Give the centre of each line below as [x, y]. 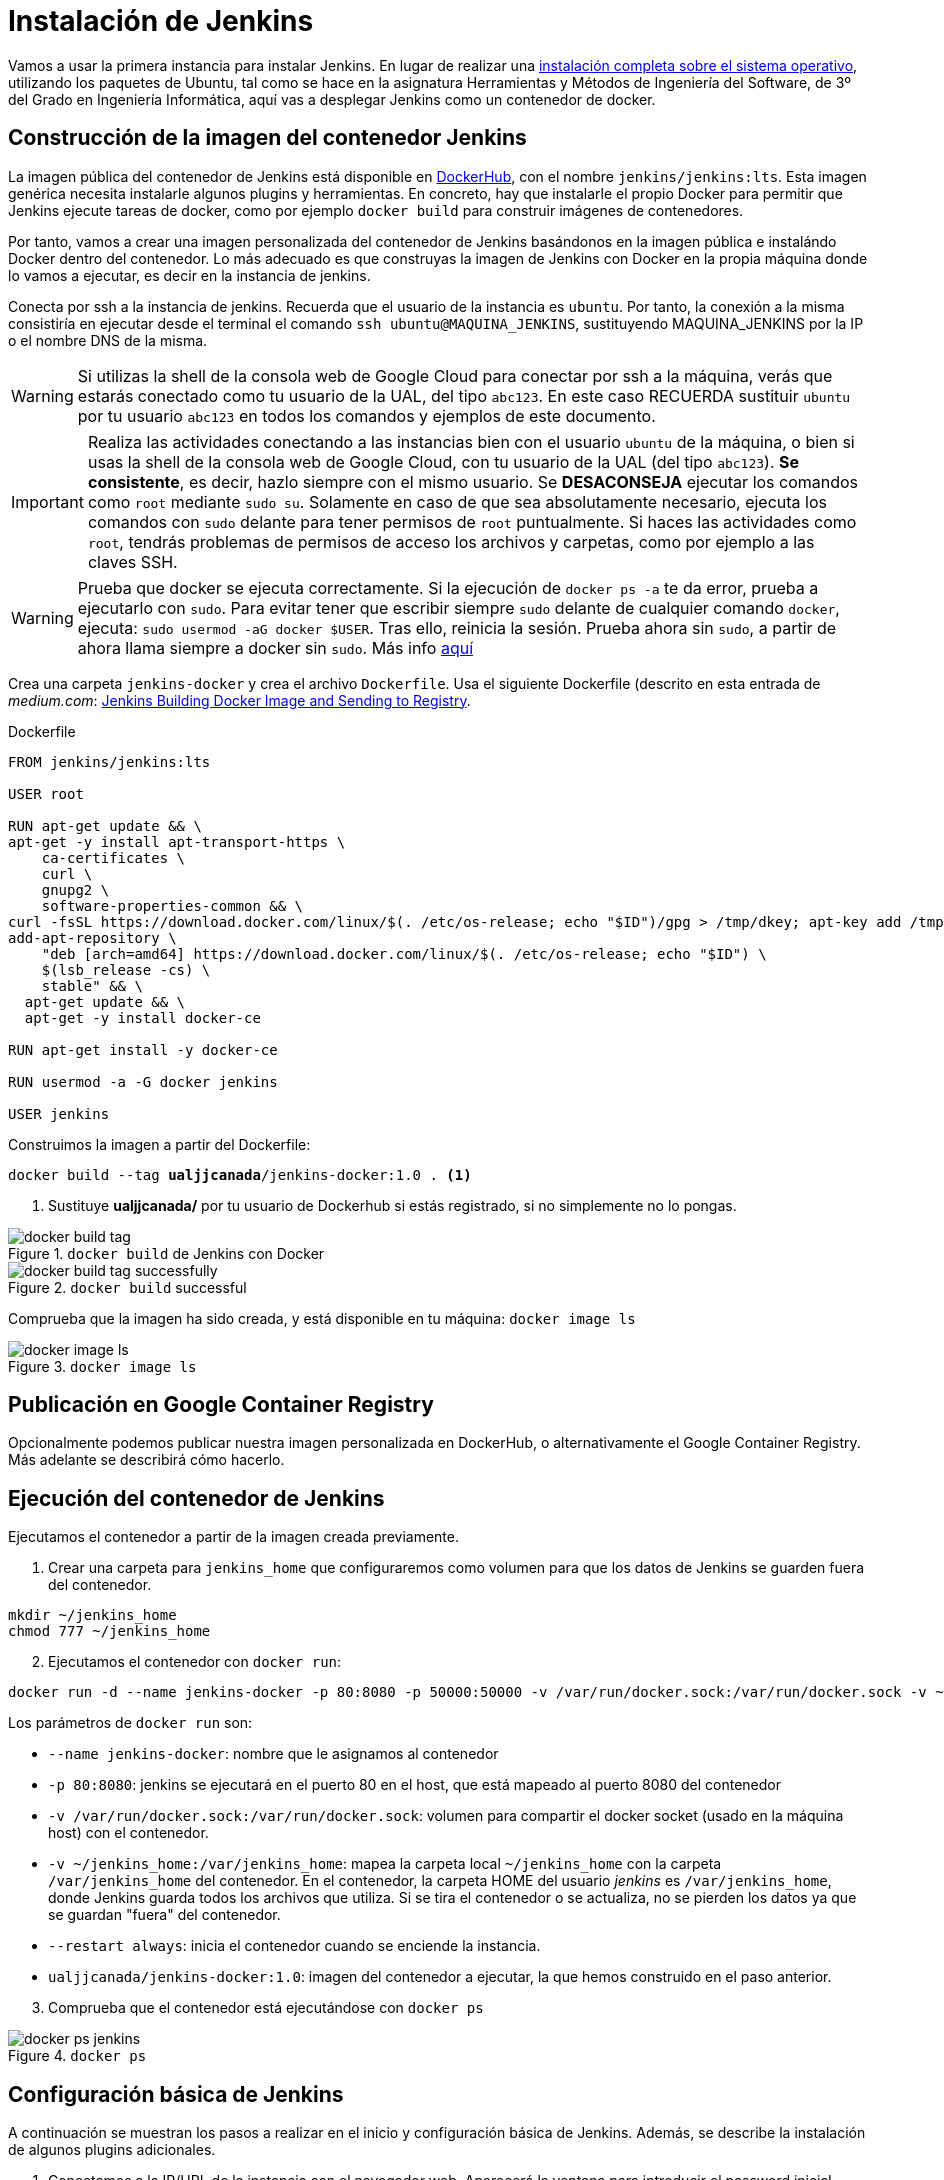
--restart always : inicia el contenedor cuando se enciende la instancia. [294, 1946]
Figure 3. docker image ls [102, 1366]
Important [47, 501]
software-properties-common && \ [172, 905]
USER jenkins [59, 1113]
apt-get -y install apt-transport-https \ [177, 841]
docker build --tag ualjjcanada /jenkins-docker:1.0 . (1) [240, 1174]
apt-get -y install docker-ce [142, 1017]
